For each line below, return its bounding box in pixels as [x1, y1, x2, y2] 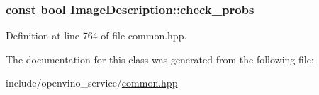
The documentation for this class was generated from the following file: [6, 51, 314, 66]
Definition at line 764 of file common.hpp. [6, 28, 187, 43]
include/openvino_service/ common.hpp [6, 75, 178, 90]
